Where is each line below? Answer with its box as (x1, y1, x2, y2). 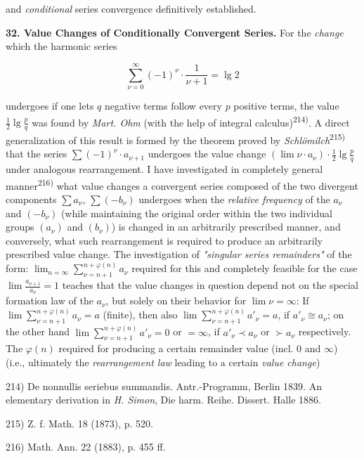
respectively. (298, 324, 351, 339)
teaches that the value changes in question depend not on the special (62, 278, 358, 292)
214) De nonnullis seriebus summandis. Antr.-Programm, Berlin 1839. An (6, 378, 322, 393)
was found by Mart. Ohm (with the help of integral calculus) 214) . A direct (32, 112, 350, 129)
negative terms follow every (104, 98, 222, 112)
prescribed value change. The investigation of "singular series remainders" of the (6, 247, 352, 261)
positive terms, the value (233, 98, 339, 112)
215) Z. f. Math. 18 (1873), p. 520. (6, 415, 154, 430)
